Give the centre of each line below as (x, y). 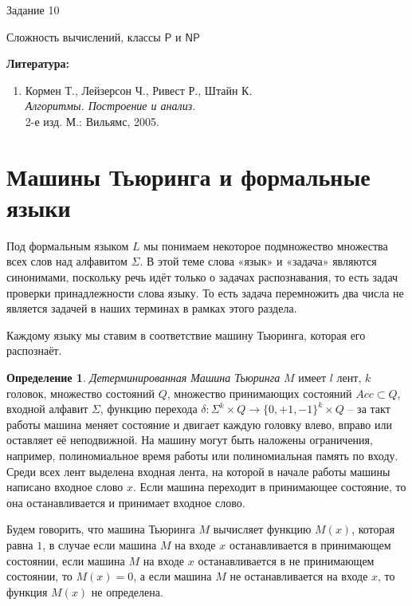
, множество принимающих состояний (259, 393)
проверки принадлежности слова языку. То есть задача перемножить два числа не (205, 292)
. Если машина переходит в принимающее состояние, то (270, 487)
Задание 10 (33, 10)
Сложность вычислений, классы (84, 36)
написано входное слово (65, 487)
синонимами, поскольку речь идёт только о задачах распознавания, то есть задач (202, 277)
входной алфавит (47, 409)
